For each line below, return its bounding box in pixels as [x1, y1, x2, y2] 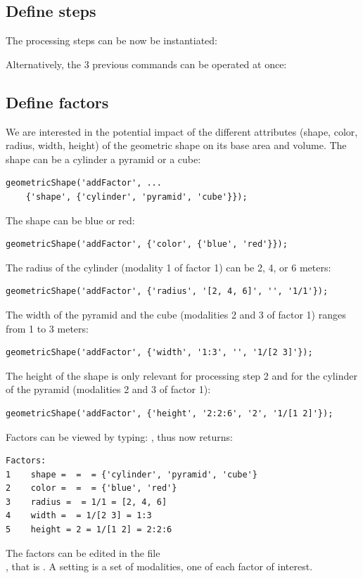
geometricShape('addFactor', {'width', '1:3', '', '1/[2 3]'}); [6, 347, 313, 358]
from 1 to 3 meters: [6, 321, 89, 335]
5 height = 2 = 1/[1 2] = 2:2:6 [6, 525, 172, 535]
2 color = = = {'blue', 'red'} [6, 483, 177, 494]
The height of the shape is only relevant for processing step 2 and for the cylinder [6, 368, 357, 383]
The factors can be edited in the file [6, 545, 160, 560]
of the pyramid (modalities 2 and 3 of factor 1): [6, 382, 211, 397]
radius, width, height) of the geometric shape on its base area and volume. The [6, 138, 347, 153]
